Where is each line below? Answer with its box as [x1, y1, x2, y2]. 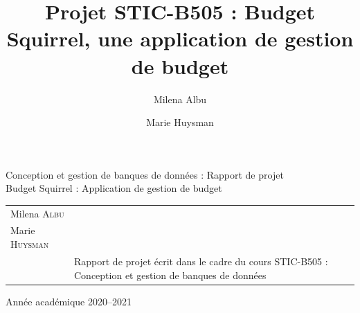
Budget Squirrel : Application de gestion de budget [6, 181, 222, 195]
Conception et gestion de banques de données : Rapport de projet [6, 167, 284, 181]
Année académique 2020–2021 [6, 294, 132, 308]
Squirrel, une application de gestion [6, 24, 354, 53]
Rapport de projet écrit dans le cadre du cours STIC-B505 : [73, 253, 328, 268]
